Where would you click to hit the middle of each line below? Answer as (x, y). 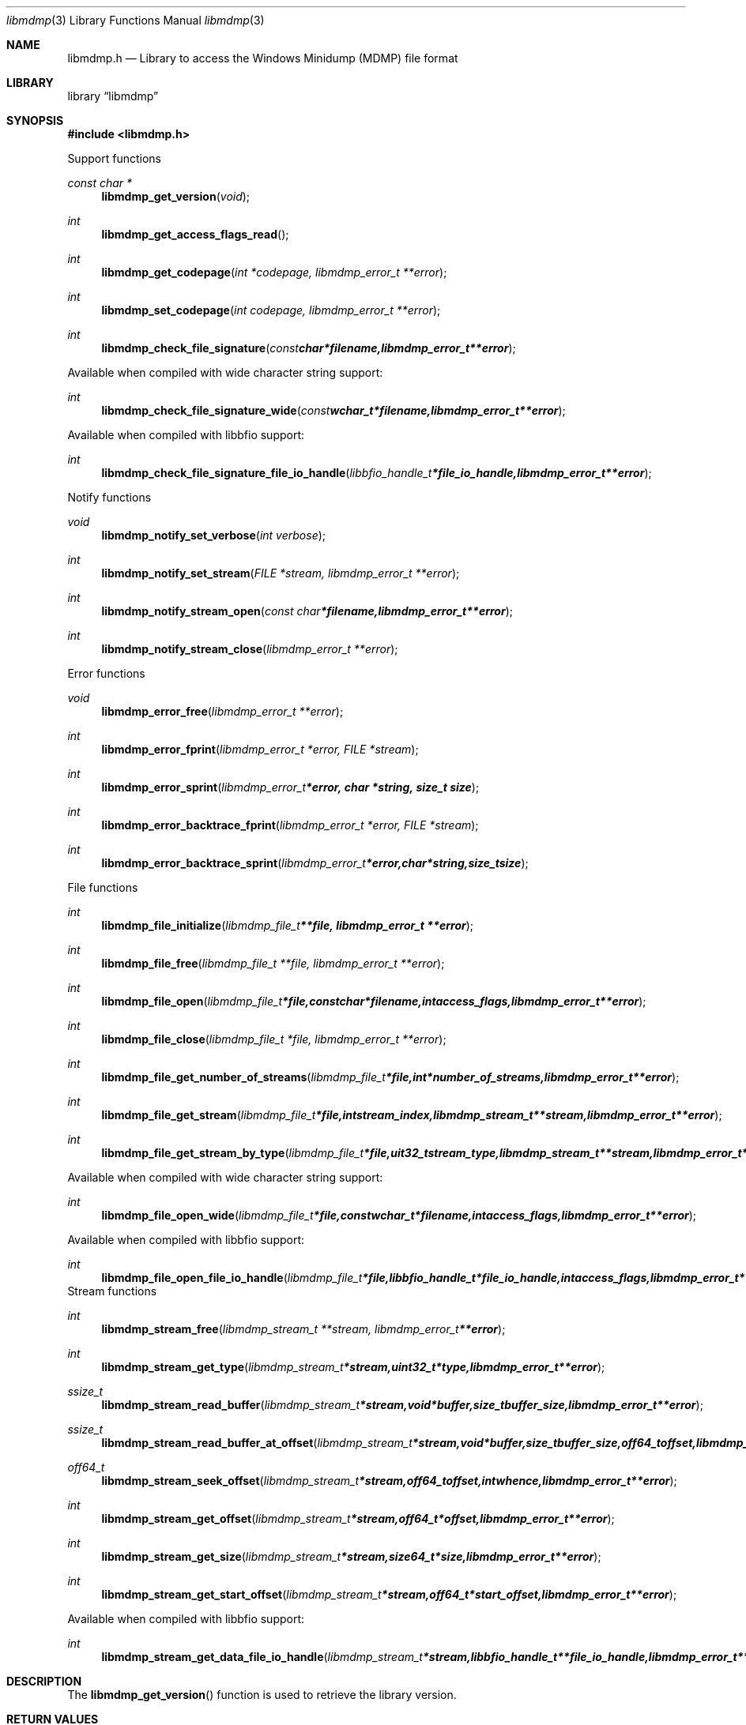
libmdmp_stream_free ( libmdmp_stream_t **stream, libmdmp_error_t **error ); (303, 1329)
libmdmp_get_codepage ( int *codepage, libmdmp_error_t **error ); (274, 272)
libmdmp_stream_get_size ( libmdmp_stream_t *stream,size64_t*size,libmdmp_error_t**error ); (351, 1556)
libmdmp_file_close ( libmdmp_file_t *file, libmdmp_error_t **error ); (274, 1039)
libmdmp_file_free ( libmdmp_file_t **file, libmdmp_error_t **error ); (273, 963)
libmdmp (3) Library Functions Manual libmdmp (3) (136, 20)
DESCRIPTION (44, 1681)
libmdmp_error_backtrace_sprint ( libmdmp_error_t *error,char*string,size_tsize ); (315, 863)
